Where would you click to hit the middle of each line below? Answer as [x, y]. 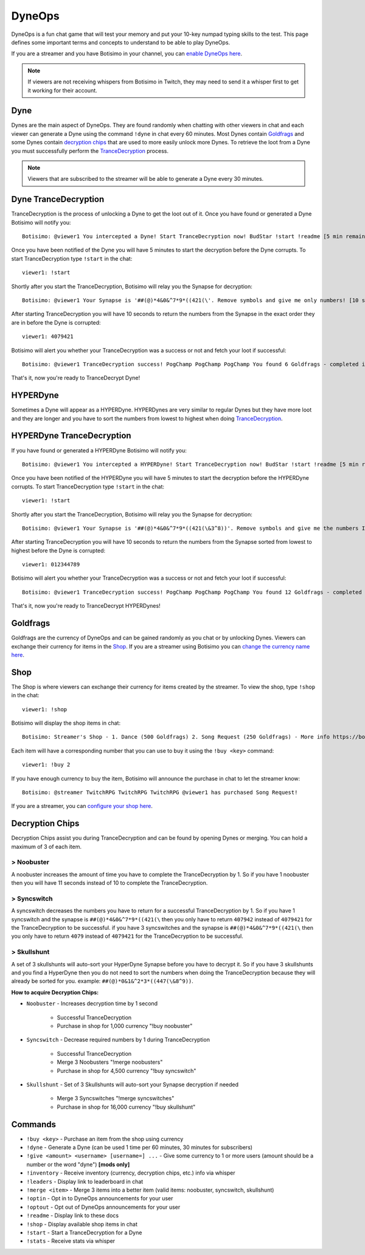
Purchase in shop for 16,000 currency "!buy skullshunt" [126, 1107]
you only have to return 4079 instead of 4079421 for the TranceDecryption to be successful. [127, 936]
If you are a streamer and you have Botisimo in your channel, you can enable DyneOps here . [127, 54]
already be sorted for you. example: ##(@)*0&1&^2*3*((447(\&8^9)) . [103, 981]
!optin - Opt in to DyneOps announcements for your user [100, 1198]
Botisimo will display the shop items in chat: [66, 723]
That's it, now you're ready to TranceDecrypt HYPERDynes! [86, 606]
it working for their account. [62, 90]
